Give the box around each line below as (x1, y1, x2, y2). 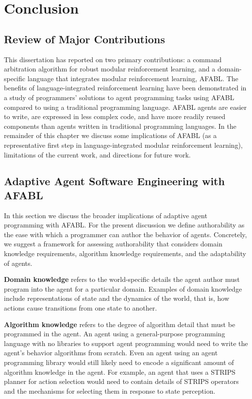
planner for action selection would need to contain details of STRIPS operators (4, 376, 239, 386)
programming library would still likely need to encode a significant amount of (4, 357, 234, 367)
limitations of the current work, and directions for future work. (4, 149, 191, 159)
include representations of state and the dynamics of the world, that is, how (4, 293, 230, 303)
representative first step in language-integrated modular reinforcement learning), (4, 139, 243, 150)
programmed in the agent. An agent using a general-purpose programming (4, 329, 225, 339)
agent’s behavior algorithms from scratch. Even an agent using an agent (4, 347, 218, 358)
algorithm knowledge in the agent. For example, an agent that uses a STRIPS (4, 366, 235, 377)
